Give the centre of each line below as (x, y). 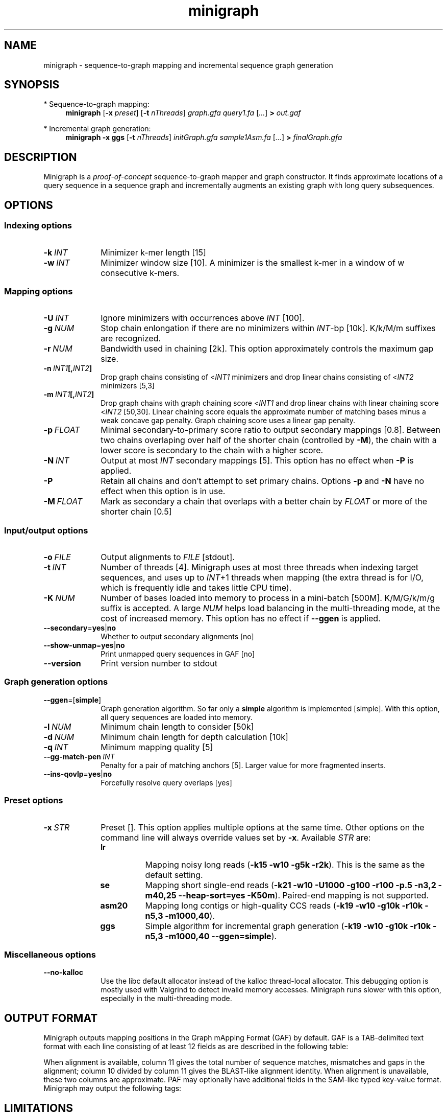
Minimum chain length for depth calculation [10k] (194, 737)
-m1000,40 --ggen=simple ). (221, 936)
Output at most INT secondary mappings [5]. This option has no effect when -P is (257, 461)
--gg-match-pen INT (79, 756)
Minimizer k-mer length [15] (153, 252)
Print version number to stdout (159, 663)
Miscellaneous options (50, 954)
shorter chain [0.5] (136, 512)
